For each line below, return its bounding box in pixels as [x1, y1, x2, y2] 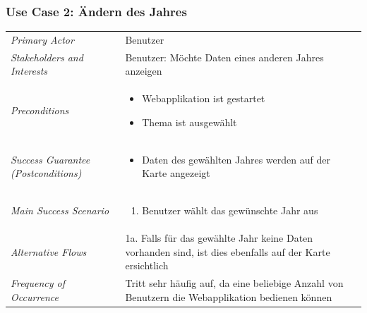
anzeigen [125, 63, 162, 78]
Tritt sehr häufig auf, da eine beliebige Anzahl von [125, 276, 344, 290]
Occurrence [11, 289, 59, 304]
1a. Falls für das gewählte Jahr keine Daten [125, 230, 313, 245]
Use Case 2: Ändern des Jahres [6, 2, 187, 20]
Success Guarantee [11, 152, 90, 166]
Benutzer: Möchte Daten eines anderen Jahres [125, 49, 324, 64]
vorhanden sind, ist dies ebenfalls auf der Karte [125, 244, 330, 259]
